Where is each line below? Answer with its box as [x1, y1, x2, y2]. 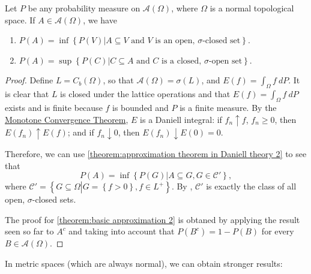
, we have [83, 13, 117, 26]
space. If [5, 13, 35, 26]
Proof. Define [5, 74, 53, 86]
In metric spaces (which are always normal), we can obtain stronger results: [5, 257, 283, 269]
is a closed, [162, 56, 202, 65]
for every [261, 225, 294, 237]
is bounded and [112, 101, 169, 113]
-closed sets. [32, 193, 76, 206]
